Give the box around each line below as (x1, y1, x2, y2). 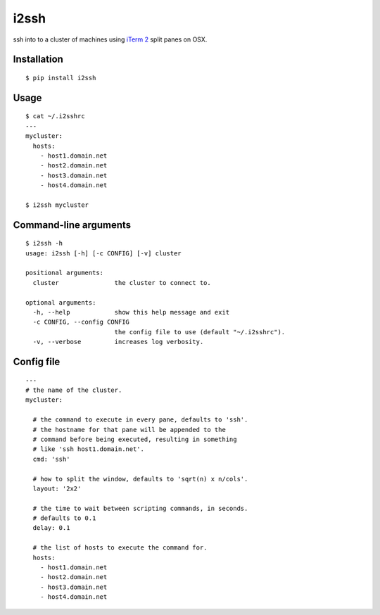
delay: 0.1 (32, 524, 70, 532)
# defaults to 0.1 (32, 514, 96, 522)
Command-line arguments (13, 219, 132, 231)
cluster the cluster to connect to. (32, 279, 211, 286)
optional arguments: (25, 298, 96, 306)
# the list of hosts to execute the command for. (32, 544, 208, 552)
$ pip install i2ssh (25, 74, 96, 82)
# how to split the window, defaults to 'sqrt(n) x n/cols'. (32, 475, 248, 483)
